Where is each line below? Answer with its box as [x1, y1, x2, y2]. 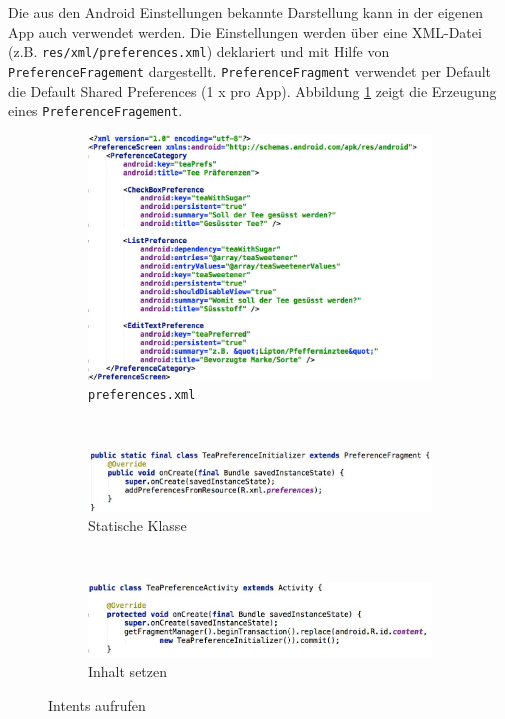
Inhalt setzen [88, 661, 168, 682]
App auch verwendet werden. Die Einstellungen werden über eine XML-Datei [8, 21, 482, 42]
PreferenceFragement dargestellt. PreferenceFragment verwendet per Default [8, 60, 492, 81]
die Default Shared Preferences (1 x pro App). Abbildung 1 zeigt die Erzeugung [8, 80, 497, 101]
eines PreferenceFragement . [8, 100, 183, 121]
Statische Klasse [88, 515, 187, 536]
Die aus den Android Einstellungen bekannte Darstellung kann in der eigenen [8, 2, 484, 22]
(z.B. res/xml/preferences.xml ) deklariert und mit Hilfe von [8, 41, 390, 62]
